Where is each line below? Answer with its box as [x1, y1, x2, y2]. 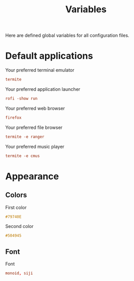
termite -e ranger [5, 134, 44, 139]
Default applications [5, 50, 93, 62]
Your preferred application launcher [5, 86, 81, 92]
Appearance [5, 170, 59, 182]
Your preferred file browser [5, 124, 63, 131]
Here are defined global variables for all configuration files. [5, 32, 129, 39]
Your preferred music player [5, 143, 65, 149]
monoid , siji [5, 271, 33, 276]
